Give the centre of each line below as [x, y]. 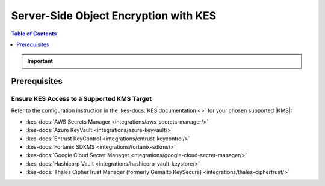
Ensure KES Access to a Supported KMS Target [82, 99]
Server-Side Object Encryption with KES [114, 16]
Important [40, 61]
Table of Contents [34, 34]
